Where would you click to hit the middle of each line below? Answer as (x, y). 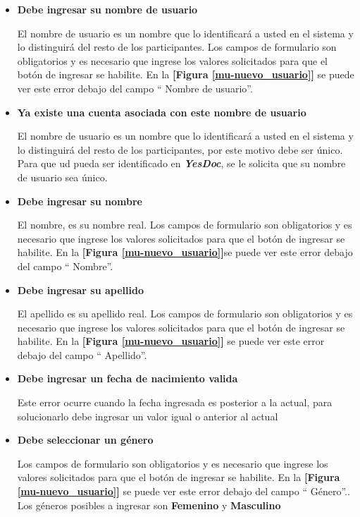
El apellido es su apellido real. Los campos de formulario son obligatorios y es (185, 314)
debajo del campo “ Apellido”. (82, 354)
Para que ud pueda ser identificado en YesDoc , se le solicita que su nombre (181, 163)
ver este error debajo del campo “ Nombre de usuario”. (135, 88)
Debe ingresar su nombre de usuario (107, 9)
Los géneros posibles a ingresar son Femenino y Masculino (149, 505)
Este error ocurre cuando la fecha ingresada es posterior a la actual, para (175, 402)
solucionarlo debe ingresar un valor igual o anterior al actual (148, 416)
